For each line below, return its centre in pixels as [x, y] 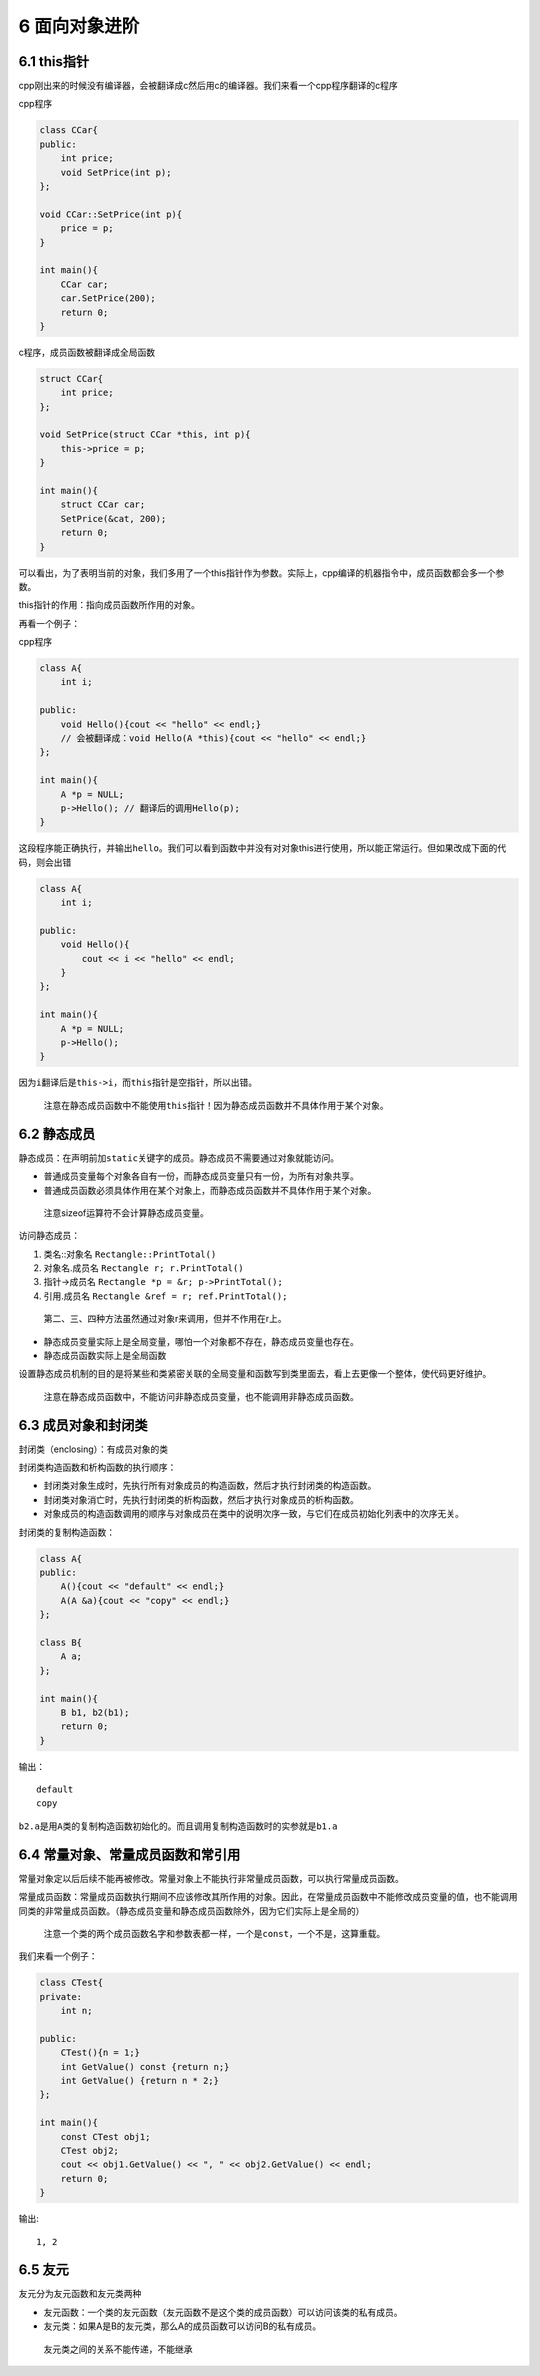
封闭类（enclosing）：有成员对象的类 [93, 1449]
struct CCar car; [103, 504]
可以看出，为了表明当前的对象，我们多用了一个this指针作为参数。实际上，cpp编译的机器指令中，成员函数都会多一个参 [261, 572]
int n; [76, 2011]
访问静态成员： [49, 1236]
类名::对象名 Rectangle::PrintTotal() [130, 1254]
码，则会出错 [45, 862]
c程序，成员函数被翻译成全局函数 [86, 352]
